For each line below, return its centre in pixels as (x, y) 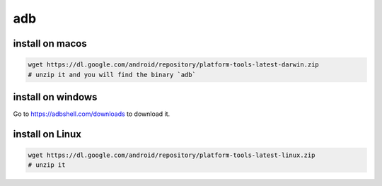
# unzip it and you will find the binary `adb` (112, 75)
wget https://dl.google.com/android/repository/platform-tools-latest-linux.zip (172, 155)
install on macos (50, 43)
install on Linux (47, 134)
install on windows (55, 97)
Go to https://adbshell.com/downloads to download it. (92, 114)
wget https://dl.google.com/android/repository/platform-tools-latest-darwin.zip (174, 65)
